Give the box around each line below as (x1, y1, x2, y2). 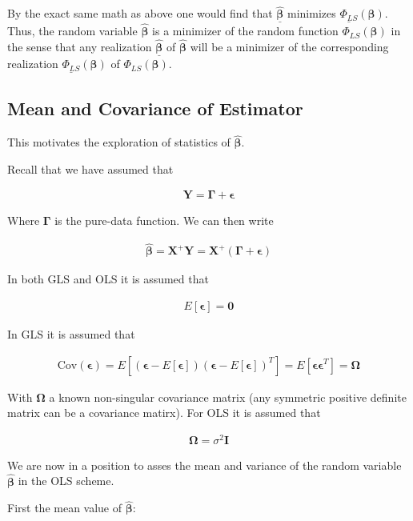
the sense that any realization (7, 38, 152, 54)
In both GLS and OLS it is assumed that (7, 271, 209, 287)
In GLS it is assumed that (7, 325, 135, 342)
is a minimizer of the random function (152, 22, 339, 39)
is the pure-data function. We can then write (54, 212, 274, 229)
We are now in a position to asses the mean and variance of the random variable (7, 456, 402, 473)
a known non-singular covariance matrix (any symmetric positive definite (49, 388, 407, 405)
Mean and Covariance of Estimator (7, 96, 303, 121)
